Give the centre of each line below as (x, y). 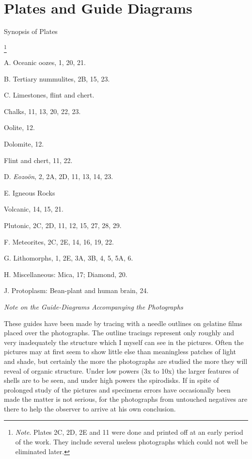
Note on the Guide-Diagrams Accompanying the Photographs (94, 306)
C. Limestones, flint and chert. (49, 95)
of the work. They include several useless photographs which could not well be (132, 442)
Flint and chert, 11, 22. (38, 160)
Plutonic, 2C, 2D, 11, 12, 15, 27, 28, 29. (63, 225)
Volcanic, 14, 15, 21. (34, 209)
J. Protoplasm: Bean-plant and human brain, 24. (76, 290)
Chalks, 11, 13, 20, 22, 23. (42, 111)
